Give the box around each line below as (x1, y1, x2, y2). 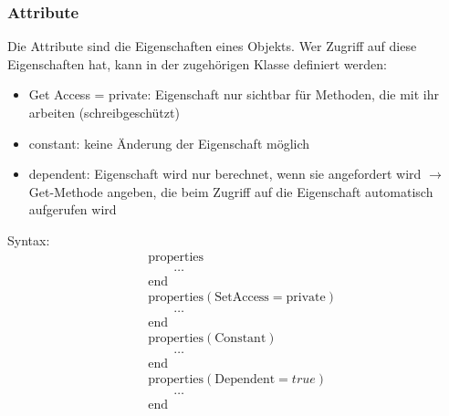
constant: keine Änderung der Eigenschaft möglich (28, 133, 310, 152)
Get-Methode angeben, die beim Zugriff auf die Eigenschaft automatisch (28, 182, 433, 201)
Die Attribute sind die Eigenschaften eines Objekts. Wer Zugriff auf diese (7, 36, 417, 56)
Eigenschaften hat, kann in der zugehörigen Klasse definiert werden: (7, 54, 387, 73)
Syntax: (7, 230, 50, 249)
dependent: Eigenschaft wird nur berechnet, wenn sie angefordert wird (28, 164, 422, 183)
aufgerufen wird (28, 200, 117, 219)
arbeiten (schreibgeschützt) (28, 103, 180, 121)
